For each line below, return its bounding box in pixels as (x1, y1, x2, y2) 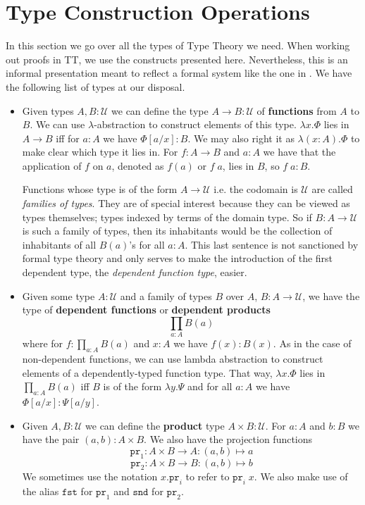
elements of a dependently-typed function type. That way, (22, 365, 273, 380)
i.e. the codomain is (214, 182, 298, 197)
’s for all (129, 237, 165, 251)
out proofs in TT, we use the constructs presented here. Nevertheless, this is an (6, 51, 348, 66)
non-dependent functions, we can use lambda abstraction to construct (22, 351, 323, 366)
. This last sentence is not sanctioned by (185, 237, 359, 251)
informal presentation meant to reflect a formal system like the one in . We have (6, 66, 352, 80)
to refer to (185, 469, 230, 484)
